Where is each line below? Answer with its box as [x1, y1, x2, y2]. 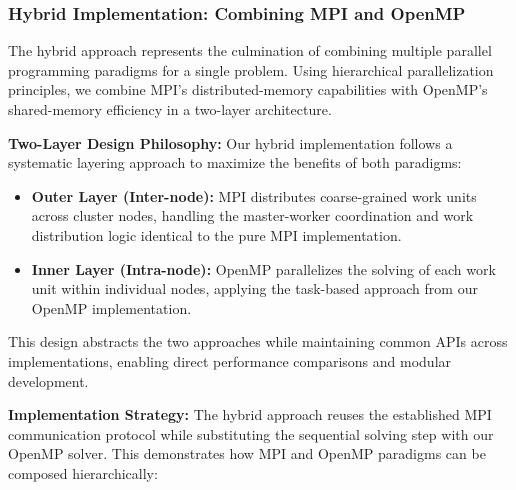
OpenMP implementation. [31, 297, 192, 318]
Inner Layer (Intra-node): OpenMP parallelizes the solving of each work [31, 258, 496, 279]
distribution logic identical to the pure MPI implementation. [31, 224, 402, 245]
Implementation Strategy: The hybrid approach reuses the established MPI [8, 404, 492, 425]
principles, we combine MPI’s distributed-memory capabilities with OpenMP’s [8, 79, 488, 100]
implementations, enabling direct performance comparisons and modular [8, 350, 452, 371]
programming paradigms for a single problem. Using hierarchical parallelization [8, 59, 494, 80]
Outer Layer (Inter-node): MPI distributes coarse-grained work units [31, 185, 477, 206]
